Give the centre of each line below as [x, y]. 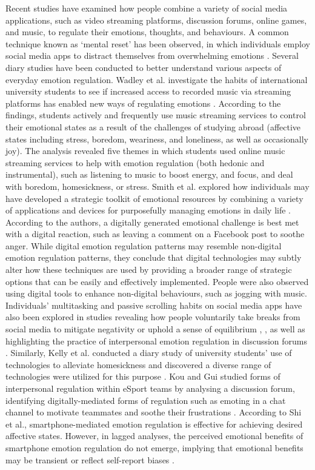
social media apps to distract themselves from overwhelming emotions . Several [152, 55]
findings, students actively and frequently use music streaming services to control [156, 115]
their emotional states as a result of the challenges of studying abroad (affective [153, 126]
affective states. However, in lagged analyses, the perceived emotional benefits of [154, 436]
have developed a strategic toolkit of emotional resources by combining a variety [154, 198]
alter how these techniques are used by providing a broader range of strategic [149, 270]
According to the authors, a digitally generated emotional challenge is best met [152, 222]
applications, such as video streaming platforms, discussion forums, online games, [156, 20]
